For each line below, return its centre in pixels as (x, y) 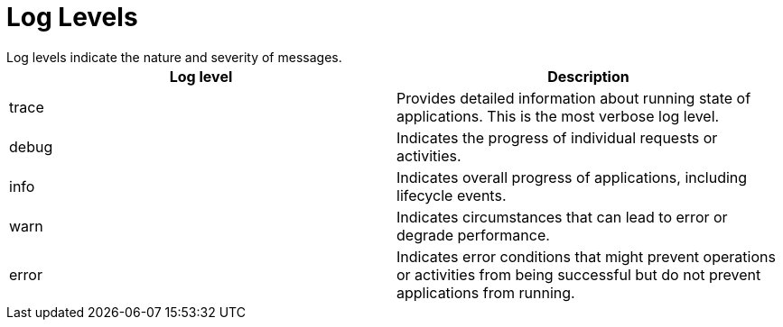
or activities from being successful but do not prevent (579, 274)
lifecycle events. (452, 195)
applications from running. (486, 292)
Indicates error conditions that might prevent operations (586, 256)
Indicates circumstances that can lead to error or (562, 217)
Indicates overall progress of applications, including (572, 177)
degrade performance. (473, 235)
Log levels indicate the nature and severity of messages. (174, 57)
